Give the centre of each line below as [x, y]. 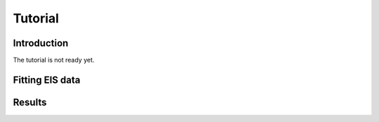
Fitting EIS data [47, 80]
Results [30, 102]
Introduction [41, 43]
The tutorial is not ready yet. [54, 60]
